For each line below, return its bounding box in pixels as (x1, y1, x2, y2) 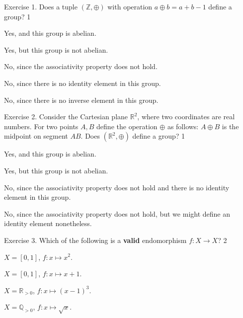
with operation (107, 1, 153, 11)
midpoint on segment (4, 131, 68, 141)
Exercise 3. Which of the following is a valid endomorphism (4, 235, 187, 245)
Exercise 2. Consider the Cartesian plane (4, 111, 128, 122)
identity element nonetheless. (4, 218, 92, 229)
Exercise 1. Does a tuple (4, 1, 78, 11)
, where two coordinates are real (137, 111, 235, 122)
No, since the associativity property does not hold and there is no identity (4, 182, 230, 192)
